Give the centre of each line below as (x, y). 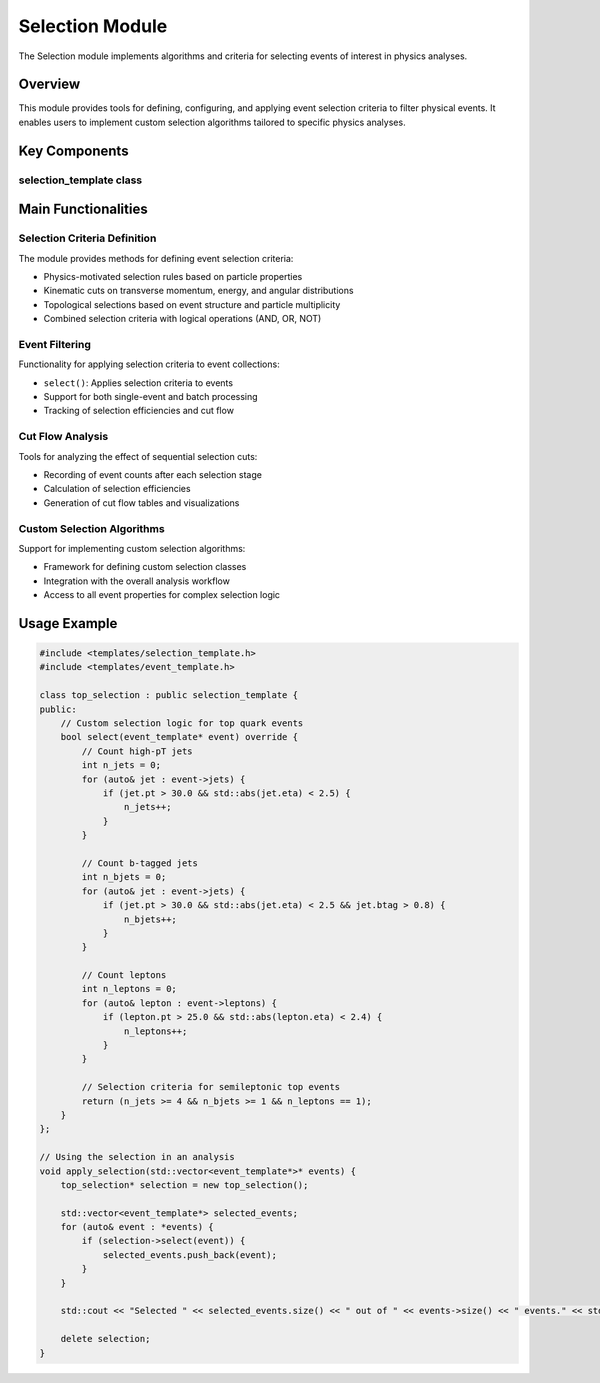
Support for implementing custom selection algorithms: (132, 548)
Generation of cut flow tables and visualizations (141, 502)
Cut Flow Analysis (63, 437)
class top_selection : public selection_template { (169, 695)
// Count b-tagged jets (140, 863)
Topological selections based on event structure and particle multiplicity (192, 304)
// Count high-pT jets (137, 751)
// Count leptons (124, 975)
